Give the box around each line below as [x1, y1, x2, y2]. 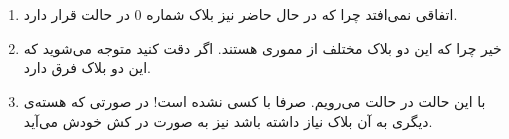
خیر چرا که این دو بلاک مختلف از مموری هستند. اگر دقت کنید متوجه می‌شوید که [23, 37, 502, 58]
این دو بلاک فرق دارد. [23, 57, 151, 78]
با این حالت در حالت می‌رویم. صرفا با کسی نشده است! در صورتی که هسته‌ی [23, 90, 486, 111]
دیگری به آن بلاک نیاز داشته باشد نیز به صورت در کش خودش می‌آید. [23, 110, 433, 131]
